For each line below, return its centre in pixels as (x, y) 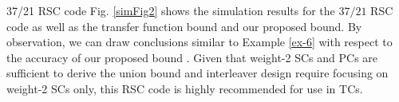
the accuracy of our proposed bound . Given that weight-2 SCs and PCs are (192, 57)
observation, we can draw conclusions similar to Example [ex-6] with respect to (199, 42)
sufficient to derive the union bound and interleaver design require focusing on (198, 73)
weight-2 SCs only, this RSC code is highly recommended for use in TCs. (185, 88)
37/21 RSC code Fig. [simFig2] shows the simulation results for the (171, 10)
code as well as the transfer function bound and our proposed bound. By (184, 26)
